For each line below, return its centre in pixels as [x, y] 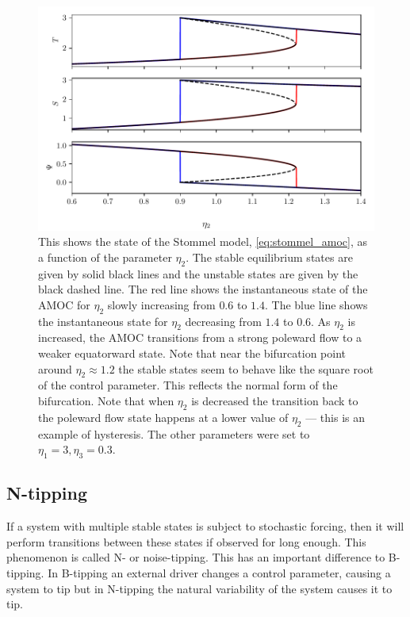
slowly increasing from [161, 304]
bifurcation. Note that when [106, 400]
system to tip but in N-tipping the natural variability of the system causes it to [199, 588]
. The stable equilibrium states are [269, 257]
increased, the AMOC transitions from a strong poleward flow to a [200, 337]
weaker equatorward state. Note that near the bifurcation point [192, 353]
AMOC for [64, 304]
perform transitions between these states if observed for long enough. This [186, 541]
